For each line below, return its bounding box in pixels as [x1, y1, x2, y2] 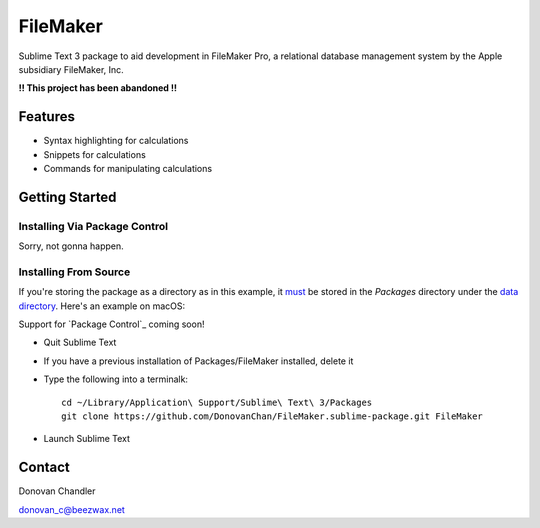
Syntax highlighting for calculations [43, 135, 189, 147]
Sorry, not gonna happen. [18, 240, 124, 252]
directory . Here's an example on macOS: [18, 300, 186, 312]
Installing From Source [18, 265, 131, 279]
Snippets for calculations [43, 148, 147, 160]
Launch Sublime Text [43, 433, 130, 445]
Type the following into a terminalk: [43, 373, 189, 385]
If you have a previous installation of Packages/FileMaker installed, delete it [43, 355, 354, 367]
